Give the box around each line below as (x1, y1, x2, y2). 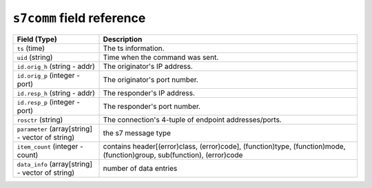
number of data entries (103, 163, 178, 173)
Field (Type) (17, 34, 58, 44)
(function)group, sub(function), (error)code (103, 150, 243, 160)
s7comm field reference (12, 10, 146, 25)
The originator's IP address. (103, 61, 193, 71)
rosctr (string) (17, 114, 63, 124)
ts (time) (17, 43, 45, 53)
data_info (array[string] (17, 159, 93, 169)
